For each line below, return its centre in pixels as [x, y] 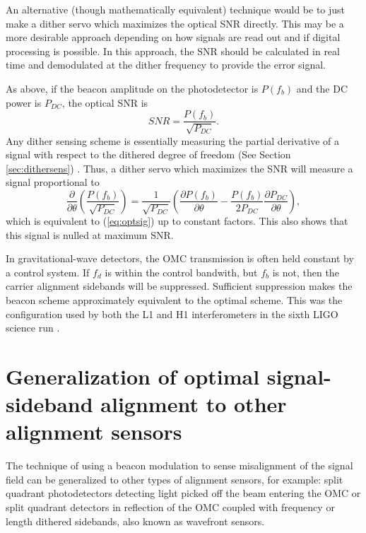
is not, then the [306, 272]
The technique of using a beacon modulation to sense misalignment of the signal [179, 465]
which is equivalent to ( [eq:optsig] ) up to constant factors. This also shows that [177, 220]
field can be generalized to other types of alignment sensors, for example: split [175, 479]
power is [24, 102]
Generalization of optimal [133, 376]
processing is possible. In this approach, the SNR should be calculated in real [173, 51]
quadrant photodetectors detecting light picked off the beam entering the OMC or [183, 493]
